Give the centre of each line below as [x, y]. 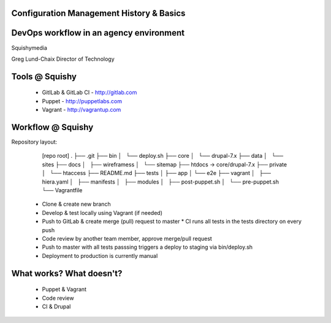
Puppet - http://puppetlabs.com [82, 101]
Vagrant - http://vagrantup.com [82, 110]
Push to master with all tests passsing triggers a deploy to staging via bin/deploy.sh [147, 247]
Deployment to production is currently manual [100, 255]
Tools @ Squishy [44, 76]
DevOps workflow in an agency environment [98, 33]
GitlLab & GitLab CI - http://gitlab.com [89, 93]
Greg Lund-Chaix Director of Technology [63, 59]
